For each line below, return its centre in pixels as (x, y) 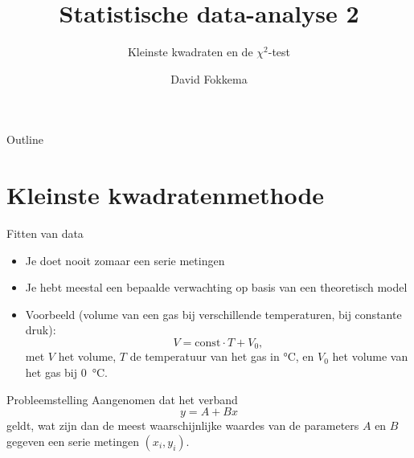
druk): (41, 330)
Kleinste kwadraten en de (190, 52)
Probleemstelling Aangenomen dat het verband (122, 399)
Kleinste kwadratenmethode (166, 195)
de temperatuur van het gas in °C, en (222, 356)
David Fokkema (209, 78)
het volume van (370, 356)
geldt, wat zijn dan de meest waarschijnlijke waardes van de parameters (183, 425)
